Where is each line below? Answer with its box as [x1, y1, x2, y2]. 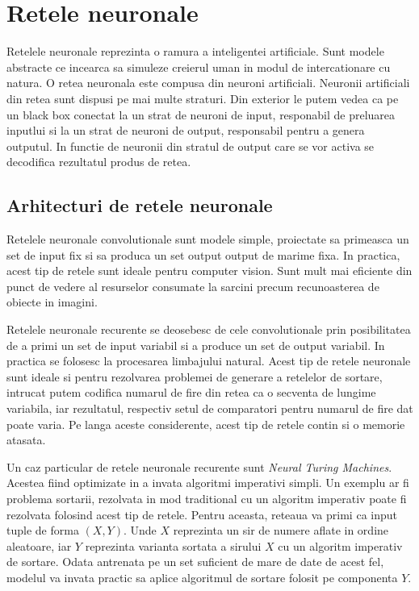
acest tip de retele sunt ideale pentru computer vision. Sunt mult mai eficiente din [6, 262, 413, 279]
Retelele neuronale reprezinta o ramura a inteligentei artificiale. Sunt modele [6, 43, 384, 60]
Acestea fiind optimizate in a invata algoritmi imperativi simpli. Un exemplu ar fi [6, 474, 409, 491]
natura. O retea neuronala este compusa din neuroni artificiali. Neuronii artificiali [6, 74, 410, 91]
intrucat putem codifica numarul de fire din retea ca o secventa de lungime [6, 384, 376, 401]
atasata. [6, 431, 46, 448]
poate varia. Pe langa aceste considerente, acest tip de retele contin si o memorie [6, 415, 405, 432]
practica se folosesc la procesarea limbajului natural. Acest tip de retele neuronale [6, 352, 411, 369]
